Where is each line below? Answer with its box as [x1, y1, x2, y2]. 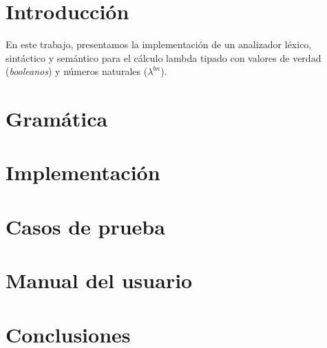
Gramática [6, 105, 108, 133]
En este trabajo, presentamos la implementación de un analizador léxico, [6, 37, 312, 52]
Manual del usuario [6, 266, 193, 294]
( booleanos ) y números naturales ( [6, 64, 148, 78]
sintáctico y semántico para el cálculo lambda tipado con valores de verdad [6, 50, 321, 65]
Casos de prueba [6, 212, 165, 240]
